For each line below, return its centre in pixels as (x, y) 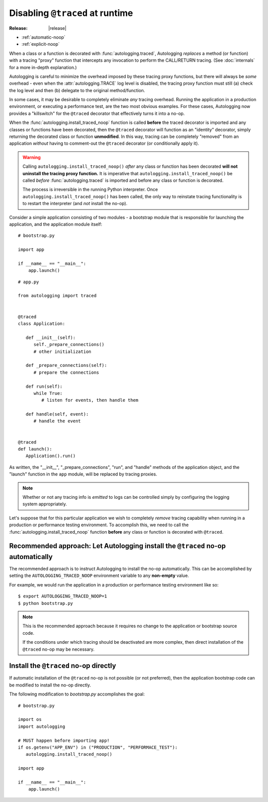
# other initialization (63, 351)
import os (30, 720)
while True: (48, 393)
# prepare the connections (66, 372)
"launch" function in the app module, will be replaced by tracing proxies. (83, 474)
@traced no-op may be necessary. (59, 649)
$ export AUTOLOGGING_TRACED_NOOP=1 (63, 596)
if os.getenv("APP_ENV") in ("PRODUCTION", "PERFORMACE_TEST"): (98, 747)
